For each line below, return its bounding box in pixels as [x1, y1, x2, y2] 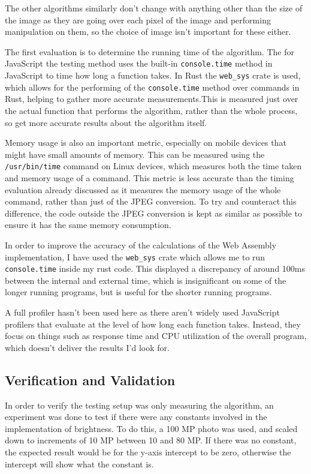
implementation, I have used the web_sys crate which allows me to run [5, 250, 265, 263]
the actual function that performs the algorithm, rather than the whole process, [5, 104, 298, 116]
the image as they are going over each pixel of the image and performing [5, 13, 271, 26]
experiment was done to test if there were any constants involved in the [5, 410, 267, 423]
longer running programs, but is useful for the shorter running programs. [5, 286, 272, 298]
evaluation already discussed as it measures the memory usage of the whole [5, 183, 281, 196]
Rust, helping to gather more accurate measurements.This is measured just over [5, 92, 298, 105]
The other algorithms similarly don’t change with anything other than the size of [5, 2, 303, 14]
